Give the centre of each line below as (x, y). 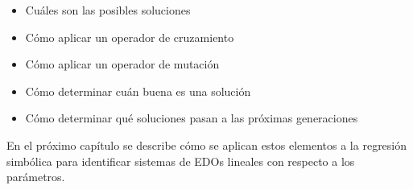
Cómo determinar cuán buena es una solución (138, 91)
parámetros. (36, 177)
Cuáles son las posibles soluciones (108, 10)
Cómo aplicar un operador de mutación (122, 64)
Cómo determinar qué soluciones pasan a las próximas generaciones (192, 118)
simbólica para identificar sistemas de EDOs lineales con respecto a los (181, 161)
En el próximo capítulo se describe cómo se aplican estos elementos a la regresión (207, 145)
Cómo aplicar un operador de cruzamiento (130, 37)
